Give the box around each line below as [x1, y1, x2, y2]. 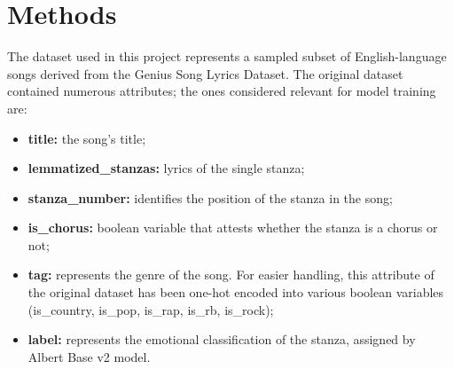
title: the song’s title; [27, 129, 146, 147]
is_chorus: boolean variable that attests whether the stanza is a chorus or [27, 218, 438, 237]
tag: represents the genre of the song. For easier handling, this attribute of [27, 265, 434, 284]
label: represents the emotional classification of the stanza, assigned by [27, 330, 416, 349]
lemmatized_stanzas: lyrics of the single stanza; [27, 159, 305, 177]
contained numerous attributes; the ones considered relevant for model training [7, 82, 436, 100]
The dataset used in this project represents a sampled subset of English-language [7, 47, 447, 66]
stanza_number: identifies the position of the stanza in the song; [27, 188, 393, 207]
